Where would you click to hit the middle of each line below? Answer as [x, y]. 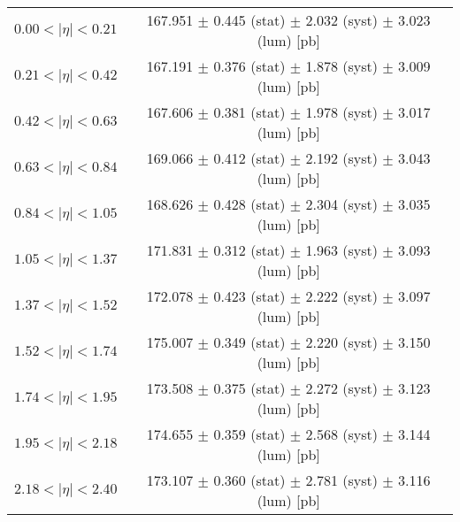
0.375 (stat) [249, 388]
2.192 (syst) [341, 158]
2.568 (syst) [341, 434]
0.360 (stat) [249, 480]
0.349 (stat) [249, 342]
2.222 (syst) [341, 296]
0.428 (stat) [249, 204]
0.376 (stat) [249, 66]
